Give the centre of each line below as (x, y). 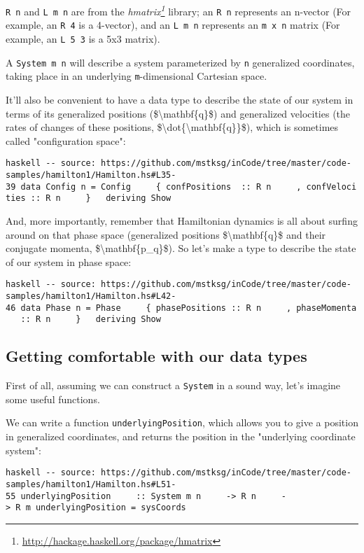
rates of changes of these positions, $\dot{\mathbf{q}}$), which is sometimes (172, 127)
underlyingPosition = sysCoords (111, 508)
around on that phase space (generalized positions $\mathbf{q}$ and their (166, 234)
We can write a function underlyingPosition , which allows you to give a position (182, 422)
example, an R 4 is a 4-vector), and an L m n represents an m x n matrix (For (173, 25)
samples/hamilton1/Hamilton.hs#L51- (91, 484)
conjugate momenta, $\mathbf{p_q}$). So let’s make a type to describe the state (181, 248)
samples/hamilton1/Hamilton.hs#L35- (91, 175)
